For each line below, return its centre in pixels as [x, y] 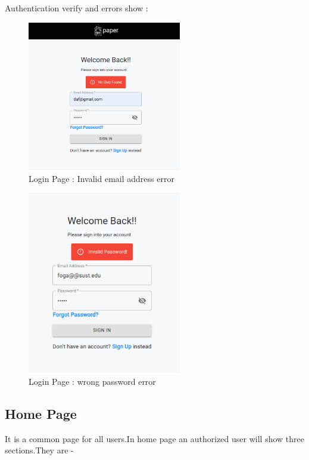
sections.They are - [39, 450]
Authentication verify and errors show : [77, 8]
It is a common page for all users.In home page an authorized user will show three [154, 438]
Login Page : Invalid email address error [102, 178]
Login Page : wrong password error [92, 381]
